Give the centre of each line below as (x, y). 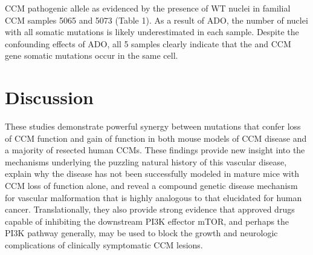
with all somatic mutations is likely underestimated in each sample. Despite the (152, 32)
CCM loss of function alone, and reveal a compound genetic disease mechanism (151, 186)
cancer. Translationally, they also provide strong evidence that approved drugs (150, 209)
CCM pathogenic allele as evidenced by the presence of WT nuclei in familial (148, 8)
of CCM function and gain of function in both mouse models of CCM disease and (156, 138)
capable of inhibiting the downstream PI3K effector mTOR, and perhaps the (147, 221)
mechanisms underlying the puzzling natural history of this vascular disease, (146, 161)
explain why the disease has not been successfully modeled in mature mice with (152, 174)
